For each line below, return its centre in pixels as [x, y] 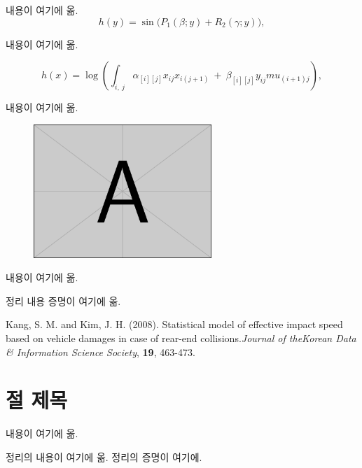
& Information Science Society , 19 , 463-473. [100, 352]
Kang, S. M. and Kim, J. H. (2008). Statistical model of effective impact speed [174, 324]
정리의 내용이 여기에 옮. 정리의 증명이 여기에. [104, 456]
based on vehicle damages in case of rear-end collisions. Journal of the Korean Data [181, 338]
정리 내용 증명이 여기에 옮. [63, 300]
